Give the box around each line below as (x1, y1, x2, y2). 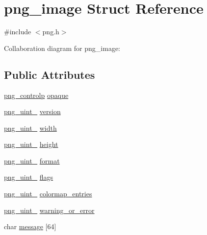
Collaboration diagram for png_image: (4, 43, 120, 53)
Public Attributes (4, 67, 95, 82)
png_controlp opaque (4, 90, 69, 100)
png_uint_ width (4, 122, 57, 133)
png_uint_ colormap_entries (4, 188, 92, 199)
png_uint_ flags (4, 172, 53, 182)
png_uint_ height (4, 139, 58, 149)
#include (4, 26, 31, 37)
